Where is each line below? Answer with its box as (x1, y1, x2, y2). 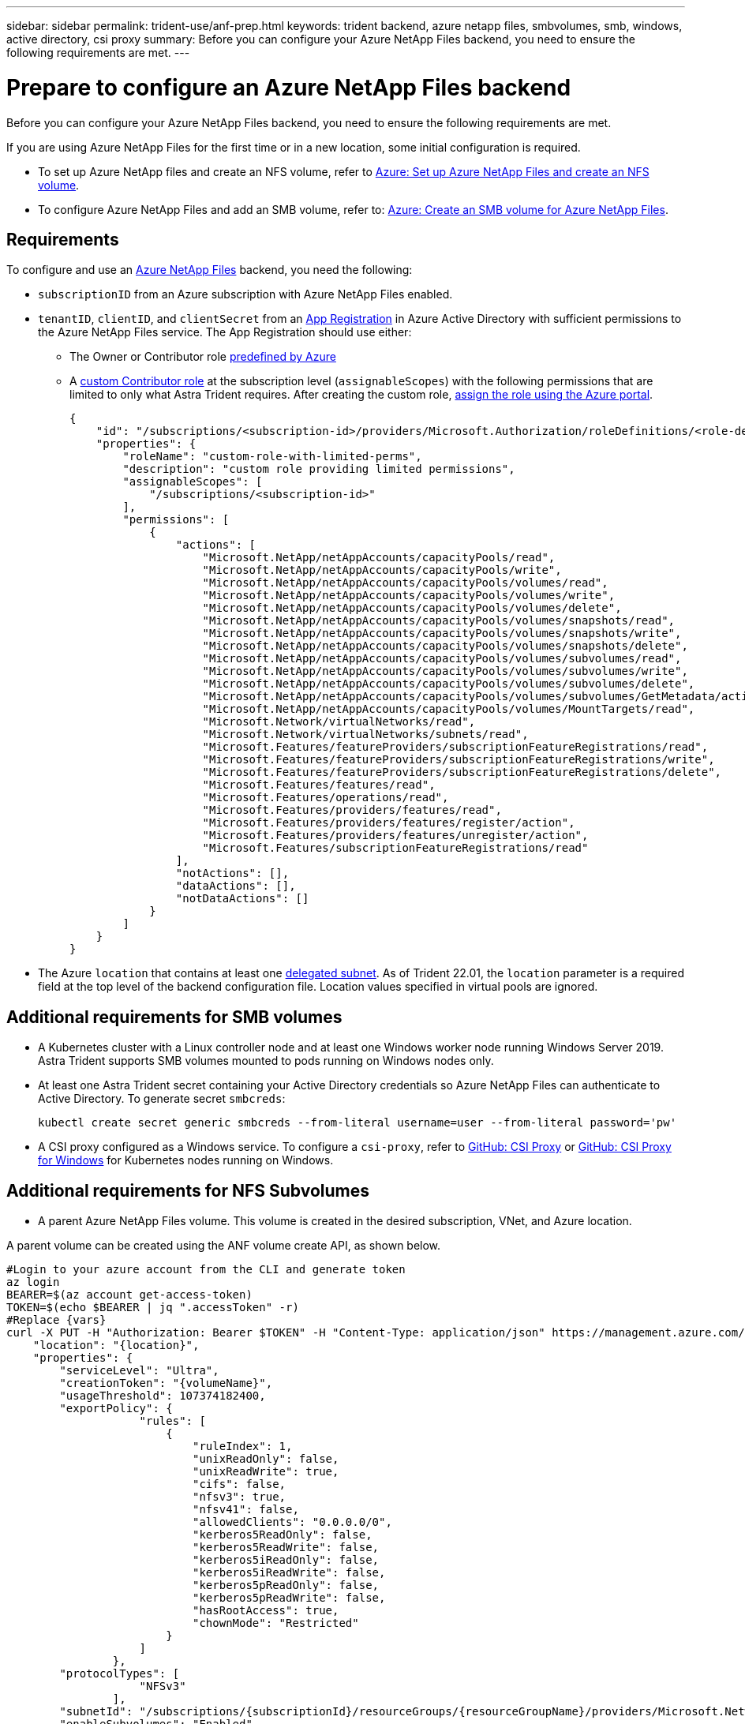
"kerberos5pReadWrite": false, (193, 1591, 386, 1605)
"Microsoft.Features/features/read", (202, 778, 436, 792)
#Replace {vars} (6, 1314, 107, 1327)
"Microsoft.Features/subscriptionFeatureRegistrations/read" (202, 841, 589, 855)
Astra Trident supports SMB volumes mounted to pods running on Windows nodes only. (38, 1054, 494, 1068)
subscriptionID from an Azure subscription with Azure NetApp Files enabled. (38, 287, 453, 302)
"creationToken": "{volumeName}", (59, 1377, 273, 1390)
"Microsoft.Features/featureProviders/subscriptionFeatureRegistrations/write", (202, 753, 715, 766)
